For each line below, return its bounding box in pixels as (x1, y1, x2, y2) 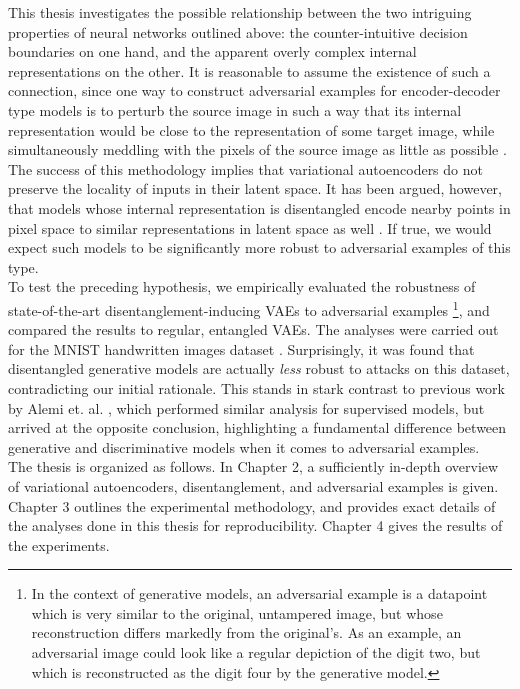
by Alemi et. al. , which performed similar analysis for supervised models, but (8, 397, 485, 418)
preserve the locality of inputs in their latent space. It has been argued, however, (8, 178, 502, 199)
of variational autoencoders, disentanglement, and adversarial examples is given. (8, 475, 499, 496)
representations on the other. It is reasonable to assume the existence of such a (8, 60, 491, 81)
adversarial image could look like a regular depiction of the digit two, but (31, 642, 481, 663)
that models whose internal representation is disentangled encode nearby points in (8, 197, 511, 218)
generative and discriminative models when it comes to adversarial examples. (8, 436, 480, 457)
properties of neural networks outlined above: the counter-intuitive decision (8, 21, 468, 42)
